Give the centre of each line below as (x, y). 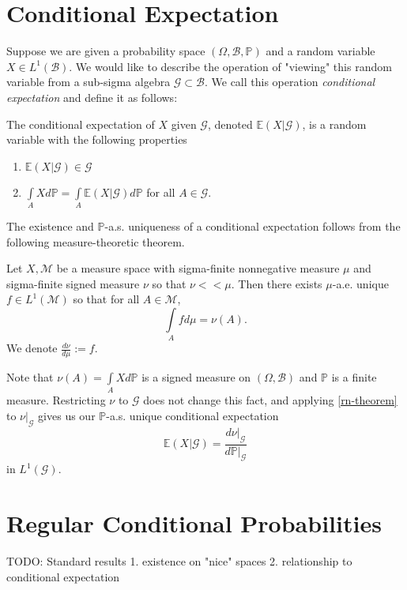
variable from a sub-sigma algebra (89, 82)
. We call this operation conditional (290, 82)
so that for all (106, 299)
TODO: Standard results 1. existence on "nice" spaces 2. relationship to (179, 561)
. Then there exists (277, 283)
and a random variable (320, 51)
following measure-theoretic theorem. (96, 241)
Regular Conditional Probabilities (194, 523)
